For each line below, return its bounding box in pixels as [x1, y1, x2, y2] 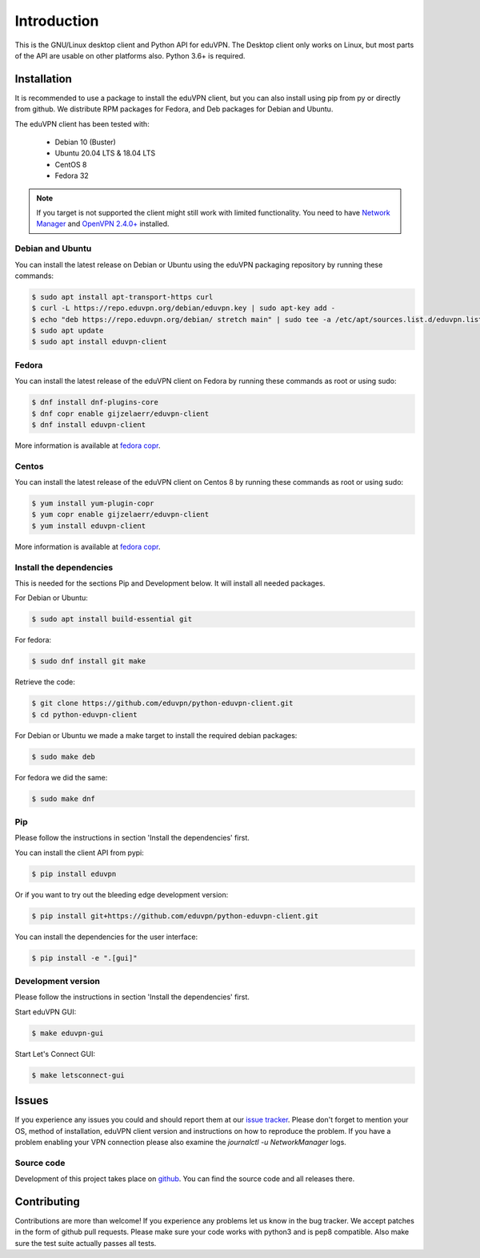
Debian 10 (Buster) [54, 137, 116, 147]
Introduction [14, 12, 99, 30]
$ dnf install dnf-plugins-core [31, 397, 159, 407]
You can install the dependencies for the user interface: [14, 932, 198, 941]
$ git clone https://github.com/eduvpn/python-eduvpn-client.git [31, 699, 294, 708]
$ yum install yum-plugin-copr [31, 499, 155, 508]
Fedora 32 [54, 171, 90, 180]
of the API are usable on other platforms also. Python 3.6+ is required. [14, 50, 246, 60]
